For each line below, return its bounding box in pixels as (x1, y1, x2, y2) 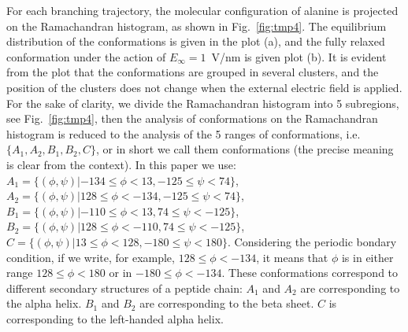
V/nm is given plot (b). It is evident (211, 48, 387, 65)
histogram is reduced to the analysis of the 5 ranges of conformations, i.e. (6, 125, 361, 142)
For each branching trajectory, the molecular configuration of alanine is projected (6, 2, 399, 18)
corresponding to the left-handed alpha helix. (6, 310, 224, 326)
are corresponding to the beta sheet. (139, 295, 314, 312)
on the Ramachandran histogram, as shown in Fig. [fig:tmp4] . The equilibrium (6, 17, 387, 34)
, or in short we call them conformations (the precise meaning (95, 141, 394, 157)
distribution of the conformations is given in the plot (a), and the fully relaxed (6, 33, 385, 50)
